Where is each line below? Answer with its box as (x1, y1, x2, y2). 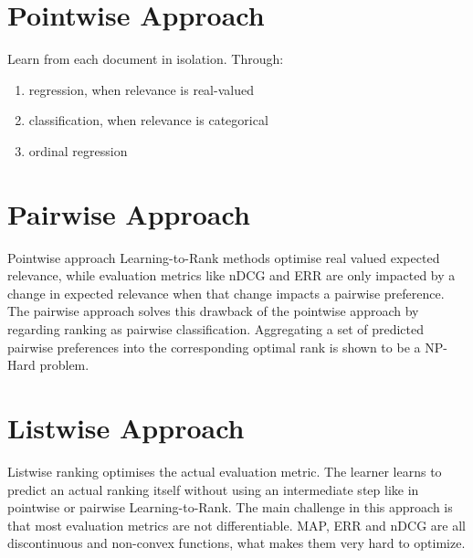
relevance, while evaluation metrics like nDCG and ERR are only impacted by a (7, 266, 456, 285)
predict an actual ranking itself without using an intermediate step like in (7, 479, 419, 499)
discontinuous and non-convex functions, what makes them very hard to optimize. (7, 533, 466, 553)
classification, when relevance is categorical (28, 111, 268, 130)
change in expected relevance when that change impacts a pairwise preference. (7, 283, 445, 302)
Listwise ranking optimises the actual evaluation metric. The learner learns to (7, 461, 442, 480)
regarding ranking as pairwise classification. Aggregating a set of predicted (7, 320, 425, 338)
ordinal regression (28, 141, 128, 160)
